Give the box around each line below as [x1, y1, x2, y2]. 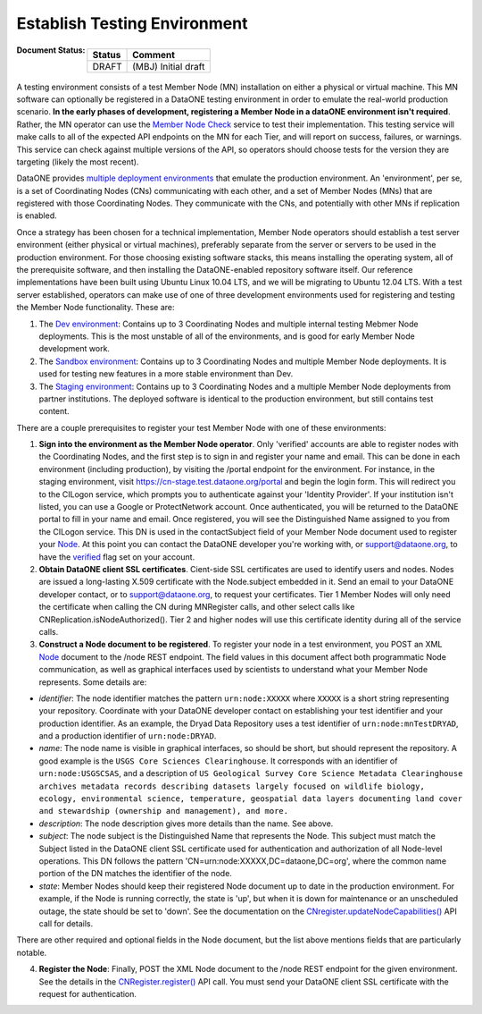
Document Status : [16, 45, 86, 55]
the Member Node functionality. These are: [16, 302, 175, 313]
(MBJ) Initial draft [132, 60, 205, 72]
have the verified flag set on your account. [38, 551, 195, 562]
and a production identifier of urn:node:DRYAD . [38, 731, 217, 741]
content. [38, 406, 71, 417]
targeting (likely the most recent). [16, 156, 139, 167]
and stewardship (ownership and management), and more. [38, 806, 289, 816]
